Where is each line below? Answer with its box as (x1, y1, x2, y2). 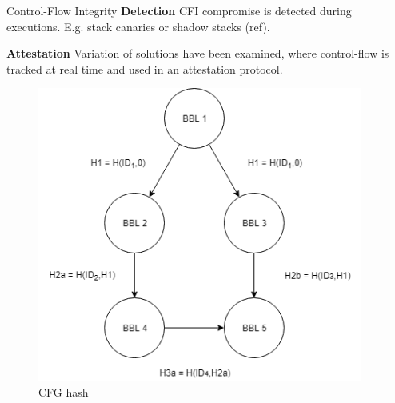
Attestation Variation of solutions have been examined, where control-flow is (6, 45, 389, 62)
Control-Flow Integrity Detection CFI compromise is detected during (6, 2, 352, 18)
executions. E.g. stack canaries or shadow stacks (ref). (6, 18, 270, 34)
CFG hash (38, 383, 89, 400)
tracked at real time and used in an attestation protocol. (6, 60, 283, 77)
